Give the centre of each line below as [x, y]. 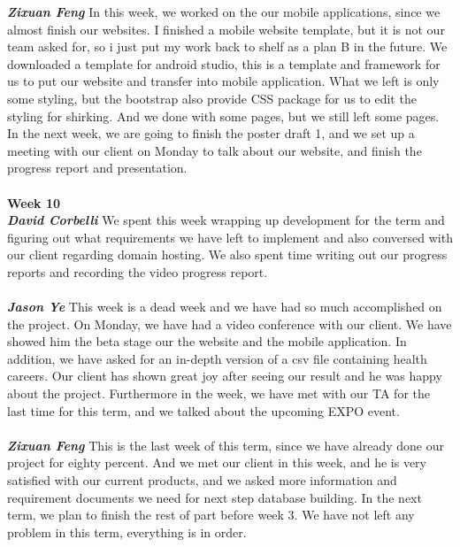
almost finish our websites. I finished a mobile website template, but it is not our [226, 29]
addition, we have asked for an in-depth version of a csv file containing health [217, 358]
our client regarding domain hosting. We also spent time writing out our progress [227, 254]
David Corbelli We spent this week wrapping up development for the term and [226, 220]
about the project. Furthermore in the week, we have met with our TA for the [218, 393]
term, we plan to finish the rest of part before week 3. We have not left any [211, 515]
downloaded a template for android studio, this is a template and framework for [224, 63]
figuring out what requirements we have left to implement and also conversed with [230, 237]
